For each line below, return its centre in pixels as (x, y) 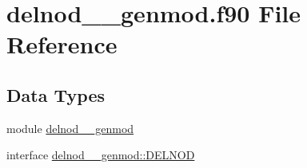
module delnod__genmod (70, 128)
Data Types (56, 94)
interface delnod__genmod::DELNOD (101, 155)
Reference (62, 44)
